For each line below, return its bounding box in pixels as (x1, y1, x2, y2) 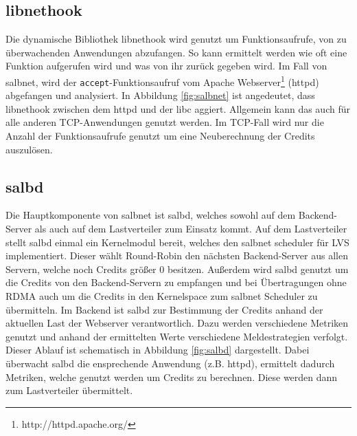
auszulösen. (5, 142, 53, 156)
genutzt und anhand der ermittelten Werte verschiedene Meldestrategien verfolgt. (5, 329, 348, 343)
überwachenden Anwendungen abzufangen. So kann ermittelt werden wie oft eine (5, 45, 347, 59)
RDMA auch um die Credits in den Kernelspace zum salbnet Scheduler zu (5, 289, 318, 303)
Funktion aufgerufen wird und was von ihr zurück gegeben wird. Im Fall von (5, 58, 327, 73)
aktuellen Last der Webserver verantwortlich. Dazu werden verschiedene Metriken (5, 316, 349, 330)
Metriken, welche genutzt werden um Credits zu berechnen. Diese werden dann (5, 369, 338, 384)
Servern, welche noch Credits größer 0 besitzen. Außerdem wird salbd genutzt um (5, 261, 349, 276)
